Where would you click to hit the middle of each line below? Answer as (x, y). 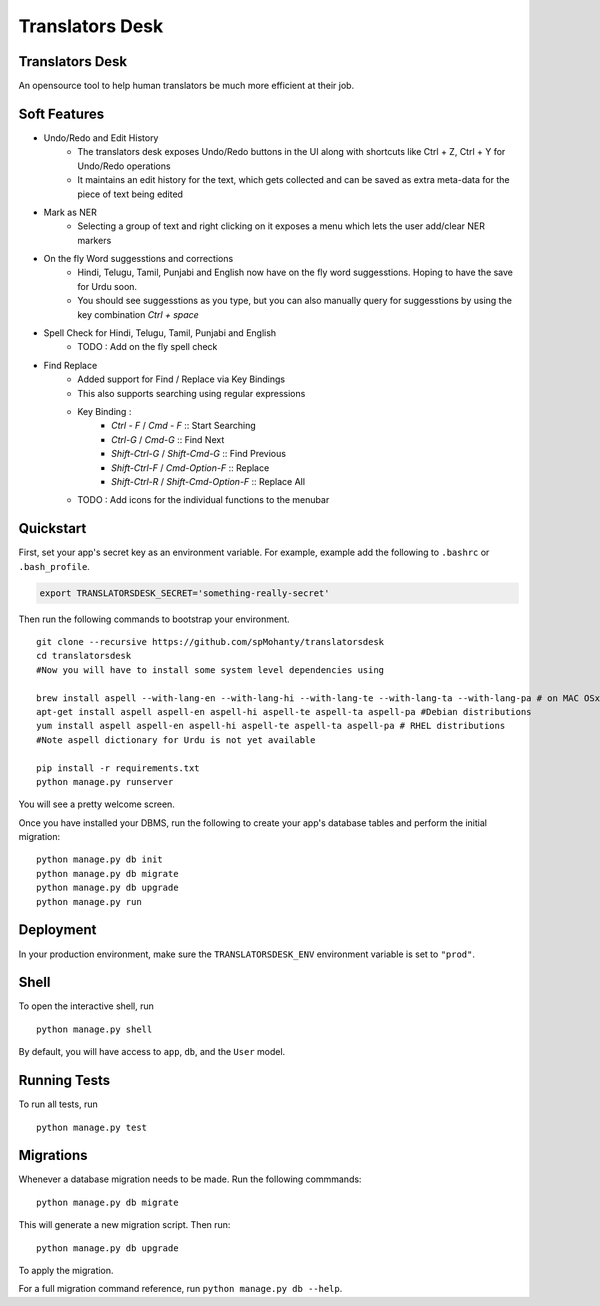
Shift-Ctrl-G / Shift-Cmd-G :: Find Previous (199, 454)
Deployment (57, 930)
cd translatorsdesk (84, 656)
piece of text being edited (130, 194)
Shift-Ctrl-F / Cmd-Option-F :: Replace (190, 467)
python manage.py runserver (105, 781)
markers (94, 240)
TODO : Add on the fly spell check (147, 347)
